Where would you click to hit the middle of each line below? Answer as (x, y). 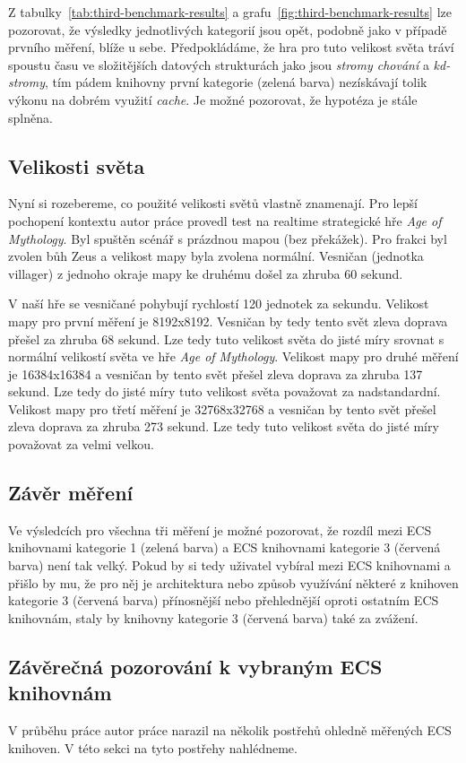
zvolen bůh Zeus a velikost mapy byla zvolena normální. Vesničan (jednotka (216, 256)
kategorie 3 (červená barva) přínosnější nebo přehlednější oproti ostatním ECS (224, 600)
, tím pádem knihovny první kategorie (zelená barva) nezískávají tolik (236, 82)
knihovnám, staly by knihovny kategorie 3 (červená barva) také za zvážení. (213, 617)
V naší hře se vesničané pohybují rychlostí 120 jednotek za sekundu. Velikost (219, 303)
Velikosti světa (77, 165)
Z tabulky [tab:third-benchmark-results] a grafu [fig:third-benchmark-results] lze (230, 12)
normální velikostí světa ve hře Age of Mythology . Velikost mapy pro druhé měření (233, 356)
